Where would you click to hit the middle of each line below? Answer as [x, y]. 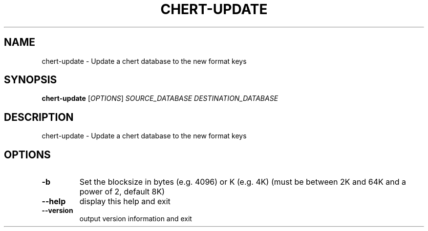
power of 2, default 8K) [122, 192]
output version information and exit [136, 219]
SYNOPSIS [31, 80]
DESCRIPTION [39, 117]
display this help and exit [125, 202]
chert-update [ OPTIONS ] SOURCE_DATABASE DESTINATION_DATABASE [160, 98]
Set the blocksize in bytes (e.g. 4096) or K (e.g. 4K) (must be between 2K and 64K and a [243, 182]
